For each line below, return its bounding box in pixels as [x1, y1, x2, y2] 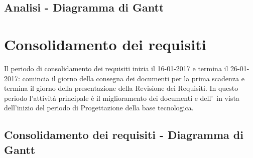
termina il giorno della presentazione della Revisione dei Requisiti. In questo [4, 83, 238, 93]
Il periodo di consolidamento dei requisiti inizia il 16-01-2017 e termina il [4, 63, 228, 73]
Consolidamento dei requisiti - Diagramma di [4, 127, 243, 142]
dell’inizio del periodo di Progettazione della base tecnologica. [4, 102, 194, 113]
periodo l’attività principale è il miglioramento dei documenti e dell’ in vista [4, 92, 239, 103]
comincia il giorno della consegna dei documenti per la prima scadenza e [22, 73, 244, 83]
